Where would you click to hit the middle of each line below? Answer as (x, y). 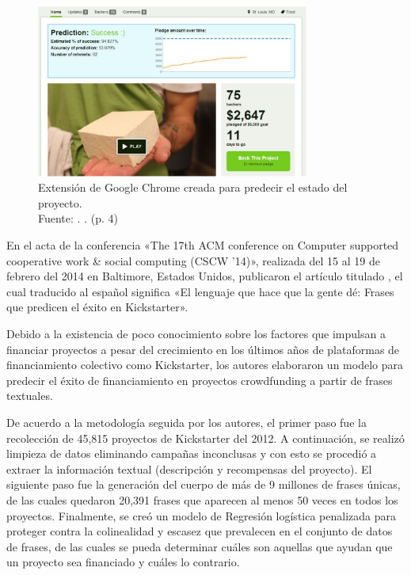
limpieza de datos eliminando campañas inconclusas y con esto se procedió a (192, 453)
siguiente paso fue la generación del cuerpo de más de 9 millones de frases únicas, (204, 484)
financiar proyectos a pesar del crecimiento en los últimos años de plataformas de (203, 349)
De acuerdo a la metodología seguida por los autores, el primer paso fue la (186, 422)
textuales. (30, 396)
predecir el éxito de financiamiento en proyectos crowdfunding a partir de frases (200, 380)
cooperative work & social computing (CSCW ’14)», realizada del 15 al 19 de (193, 260)
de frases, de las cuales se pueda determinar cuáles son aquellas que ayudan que (200, 546)
